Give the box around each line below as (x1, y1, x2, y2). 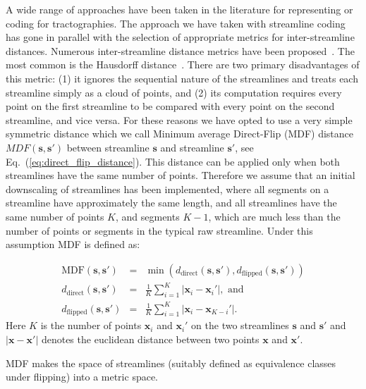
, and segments (115, 209, 180, 223)
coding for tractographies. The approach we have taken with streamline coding (6, 16, 346, 30)
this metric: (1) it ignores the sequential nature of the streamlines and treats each (6, 70, 358, 85)
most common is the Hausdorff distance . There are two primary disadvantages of (6, 57, 360, 72)
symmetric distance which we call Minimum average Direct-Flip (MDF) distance (6, 126, 354, 141)
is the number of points (40, 318, 142, 333)
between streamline (66, 140, 150, 154)
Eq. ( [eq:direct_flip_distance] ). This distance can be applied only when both (6, 154, 340, 168)
